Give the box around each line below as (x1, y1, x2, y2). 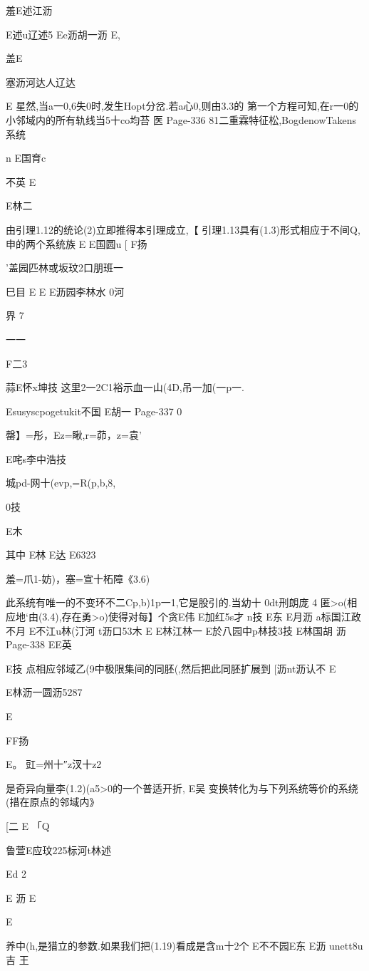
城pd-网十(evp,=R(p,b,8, (6, 475, 116, 490)
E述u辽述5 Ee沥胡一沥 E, (6, 26, 120, 41)
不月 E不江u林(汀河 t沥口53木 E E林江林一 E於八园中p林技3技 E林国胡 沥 (6, 623, 346, 638)
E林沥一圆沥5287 (6, 685, 83, 700)
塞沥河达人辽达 (6, 74, 76, 89)
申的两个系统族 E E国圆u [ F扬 (6, 236, 147, 251)
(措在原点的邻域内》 (6, 794, 100, 809)
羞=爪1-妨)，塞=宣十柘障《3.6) (6, 571, 150, 586)
